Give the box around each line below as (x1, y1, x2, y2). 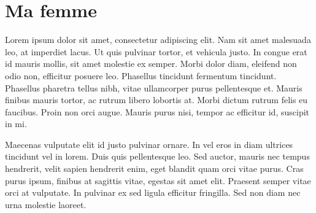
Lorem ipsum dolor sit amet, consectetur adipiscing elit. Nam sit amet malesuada (5, 33, 311, 46)
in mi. (5, 117, 27, 130)
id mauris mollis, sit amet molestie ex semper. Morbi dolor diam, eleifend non (5, 57, 297, 70)
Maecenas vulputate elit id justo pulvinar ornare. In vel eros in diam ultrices (5, 137, 293, 150)
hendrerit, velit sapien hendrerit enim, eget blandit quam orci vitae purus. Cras (5, 162, 304, 175)
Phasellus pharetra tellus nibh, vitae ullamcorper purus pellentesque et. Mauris (5, 81, 303, 94)
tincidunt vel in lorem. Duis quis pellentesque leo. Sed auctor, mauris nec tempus (5, 150, 310, 163)
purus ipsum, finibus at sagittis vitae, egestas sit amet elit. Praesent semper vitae (5, 174, 311, 187)
